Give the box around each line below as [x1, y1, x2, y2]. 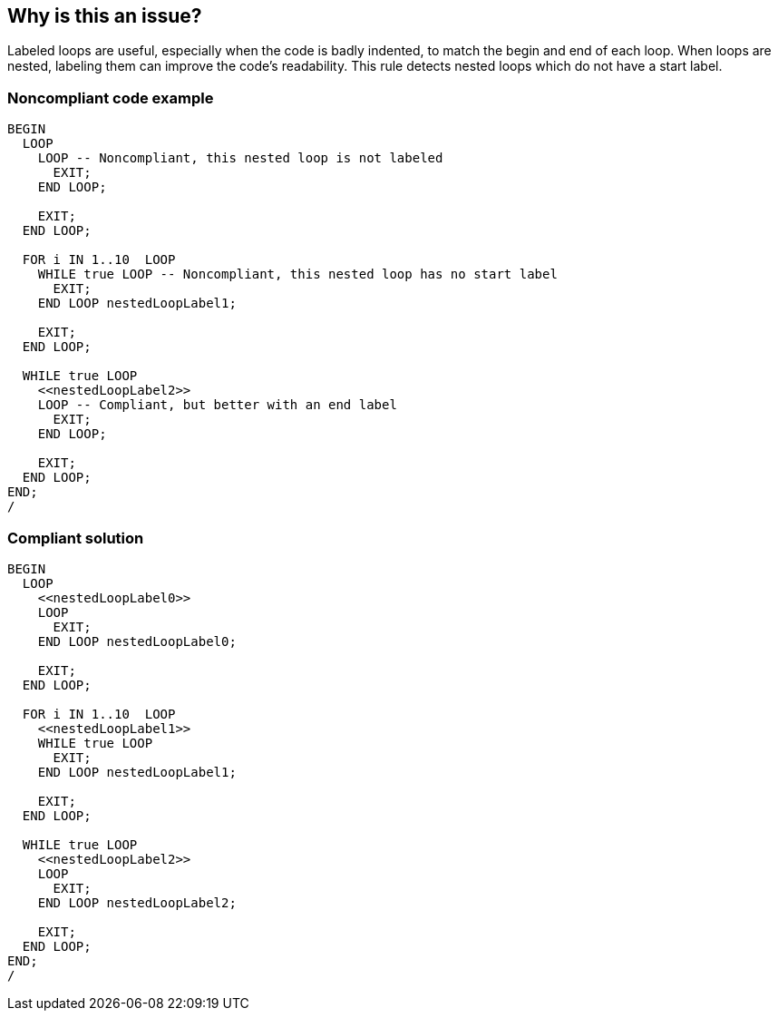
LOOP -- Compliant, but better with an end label [37, 397, 397, 413]
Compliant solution [7, 528, 144, 547]
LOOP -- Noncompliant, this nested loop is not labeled [37, 151, 443, 166]
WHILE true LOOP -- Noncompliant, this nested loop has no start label [37, 267, 558, 282]
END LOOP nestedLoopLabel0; [37, 633, 237, 649]
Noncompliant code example [7, 88, 214, 107]
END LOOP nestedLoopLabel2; [37, 895, 237, 910]
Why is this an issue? [7, 5, 202, 27]
